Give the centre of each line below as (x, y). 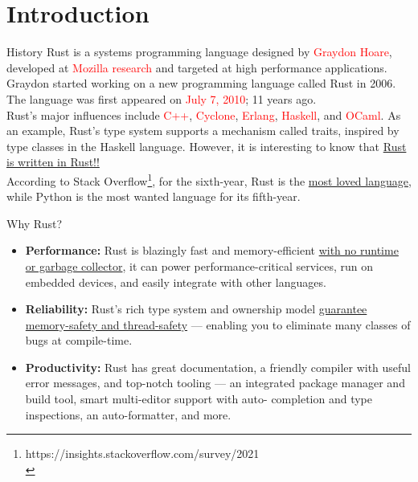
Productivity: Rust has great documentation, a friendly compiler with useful (218, 367)
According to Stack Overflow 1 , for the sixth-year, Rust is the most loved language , (209, 179)
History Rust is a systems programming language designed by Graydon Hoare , (199, 52)
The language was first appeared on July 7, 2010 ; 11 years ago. (162, 98)
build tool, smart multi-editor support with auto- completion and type (199, 399)
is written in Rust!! (53, 162)
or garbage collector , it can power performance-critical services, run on (199, 266)
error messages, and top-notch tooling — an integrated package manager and (215, 383)
